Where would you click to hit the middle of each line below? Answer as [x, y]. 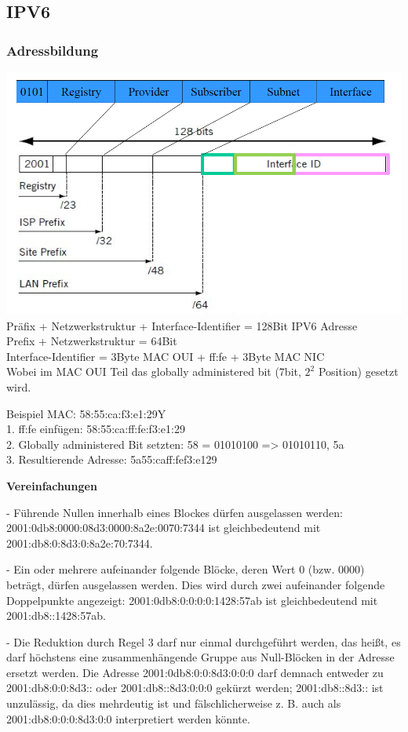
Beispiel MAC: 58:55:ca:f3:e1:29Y [86, 413]
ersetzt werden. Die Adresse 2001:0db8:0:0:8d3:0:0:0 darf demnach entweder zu [195, 672]
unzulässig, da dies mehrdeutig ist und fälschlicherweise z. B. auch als [174, 703]
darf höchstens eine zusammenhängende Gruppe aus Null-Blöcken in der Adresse [200, 657]
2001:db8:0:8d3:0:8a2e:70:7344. [80, 543]
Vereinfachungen [52, 485]
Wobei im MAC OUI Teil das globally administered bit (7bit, [154, 371]
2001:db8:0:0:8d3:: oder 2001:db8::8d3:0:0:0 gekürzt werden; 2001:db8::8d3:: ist [195, 688]
